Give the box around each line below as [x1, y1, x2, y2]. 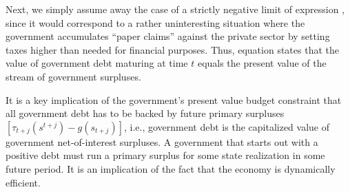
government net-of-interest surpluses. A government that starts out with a [6, 134, 318, 149]
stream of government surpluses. [6, 69, 141, 83]
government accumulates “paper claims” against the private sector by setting [6, 29, 330, 43]
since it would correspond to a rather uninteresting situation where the [6, 15, 305, 30]
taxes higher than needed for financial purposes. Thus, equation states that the [6, 42, 339, 56]
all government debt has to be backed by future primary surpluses [6, 106, 285, 120]
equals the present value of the [197, 56, 327, 70]
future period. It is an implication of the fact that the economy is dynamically [6, 161, 336, 175]
